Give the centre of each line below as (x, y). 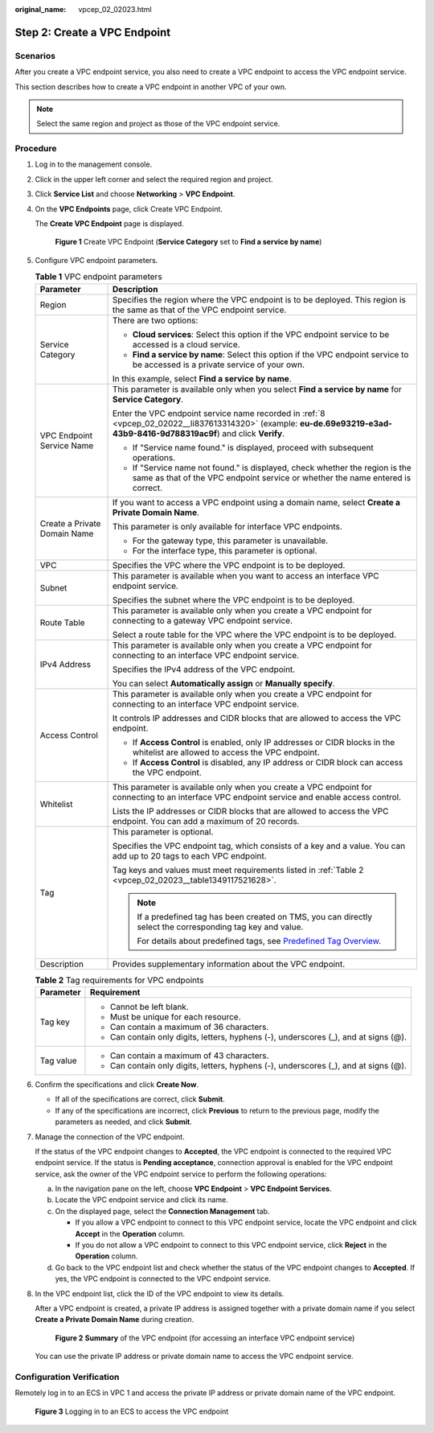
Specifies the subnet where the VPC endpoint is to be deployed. (233, 599)
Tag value (58, 1060)
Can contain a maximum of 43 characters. (189, 1056)
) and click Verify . (251, 433)
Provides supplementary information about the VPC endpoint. (229, 964)
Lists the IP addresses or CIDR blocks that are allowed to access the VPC (250, 811)
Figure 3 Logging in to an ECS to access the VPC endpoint (132, 1411)
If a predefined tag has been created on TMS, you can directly (255, 916)
